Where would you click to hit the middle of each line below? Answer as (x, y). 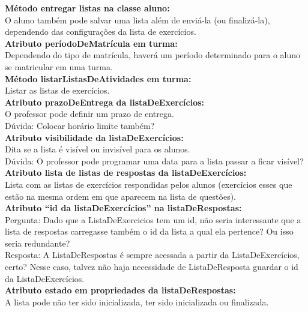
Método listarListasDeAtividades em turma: (98, 78)
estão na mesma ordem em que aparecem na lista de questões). (120, 196)
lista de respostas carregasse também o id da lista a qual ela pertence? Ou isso (149, 231)
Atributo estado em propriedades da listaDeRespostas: (120, 290)
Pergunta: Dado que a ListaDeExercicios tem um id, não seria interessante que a (153, 219)
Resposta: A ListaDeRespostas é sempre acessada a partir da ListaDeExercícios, (152, 255)
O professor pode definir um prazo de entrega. (89, 114)
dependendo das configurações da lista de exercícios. (101, 31)
